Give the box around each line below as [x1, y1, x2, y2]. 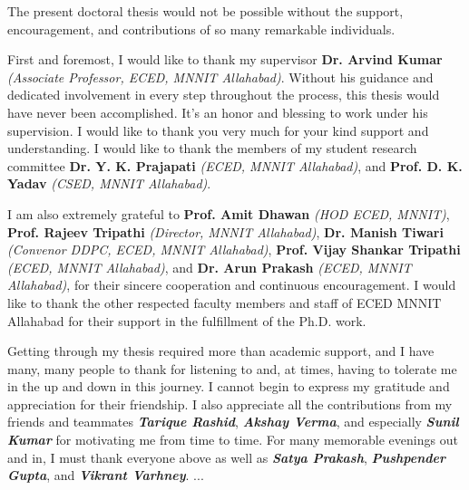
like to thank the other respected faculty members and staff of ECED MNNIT [7, 293, 442, 312]
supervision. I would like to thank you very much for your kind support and [7, 120, 429, 139]
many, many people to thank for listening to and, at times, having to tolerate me [7, 359, 457, 378]
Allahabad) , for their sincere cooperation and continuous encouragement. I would [7, 275, 456, 294]
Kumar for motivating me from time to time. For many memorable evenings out [7, 430, 458, 449]
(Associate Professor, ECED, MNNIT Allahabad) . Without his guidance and [7, 67, 434, 86]
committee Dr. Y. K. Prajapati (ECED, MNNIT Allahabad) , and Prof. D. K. [7, 156, 463, 175]
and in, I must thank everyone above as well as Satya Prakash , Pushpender [7, 447, 446, 466]
